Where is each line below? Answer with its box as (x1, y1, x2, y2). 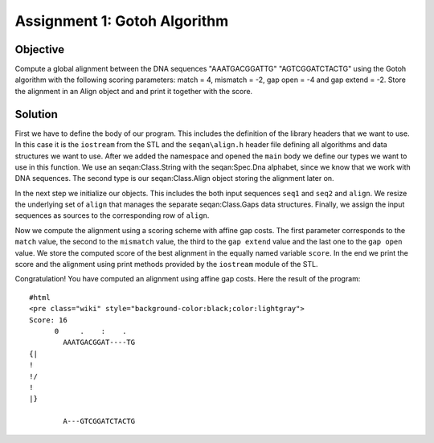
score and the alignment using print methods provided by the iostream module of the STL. (14, 260, 318, 269)
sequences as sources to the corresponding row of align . (14, 211, 210, 220)
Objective (14, 43, 65, 56)
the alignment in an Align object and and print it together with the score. (14, 86, 253, 96)
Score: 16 (29, 315, 68, 325)
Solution (14, 107, 58, 121)
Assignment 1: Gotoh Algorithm (14, 12, 229, 30)
